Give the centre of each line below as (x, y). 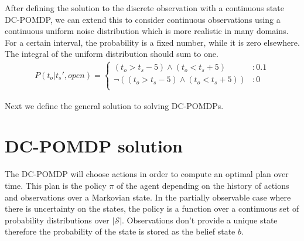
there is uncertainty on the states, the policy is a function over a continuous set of (152, 208)
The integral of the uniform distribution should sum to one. (112, 54)
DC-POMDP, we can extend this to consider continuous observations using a (143, 19)
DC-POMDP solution (94, 146)
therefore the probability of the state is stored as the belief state (120, 231)
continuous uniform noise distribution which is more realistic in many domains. (147, 31)
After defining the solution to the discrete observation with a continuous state (144, 8)
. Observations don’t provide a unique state (200, 220)
